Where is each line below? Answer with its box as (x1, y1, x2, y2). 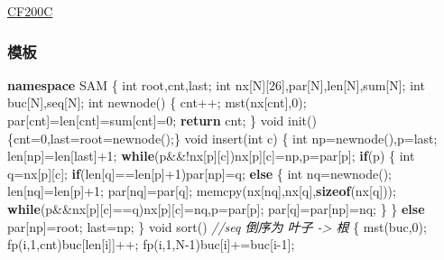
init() (287, 111, 317, 129)
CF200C (7, 2, 53, 20)
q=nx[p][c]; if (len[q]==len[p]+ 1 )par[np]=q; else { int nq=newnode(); (7, 163, 393, 182)
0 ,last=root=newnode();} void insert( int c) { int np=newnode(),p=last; (40, 128, 438, 147)
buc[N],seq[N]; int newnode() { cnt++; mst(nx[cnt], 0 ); (7, 93, 307, 112)
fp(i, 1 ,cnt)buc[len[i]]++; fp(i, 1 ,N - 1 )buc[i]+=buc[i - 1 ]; (7, 235, 295, 254)
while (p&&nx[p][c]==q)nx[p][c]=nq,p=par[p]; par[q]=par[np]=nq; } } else (7, 199, 425, 218)
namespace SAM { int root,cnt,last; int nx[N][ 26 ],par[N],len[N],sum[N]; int (7, 75, 425, 94)
